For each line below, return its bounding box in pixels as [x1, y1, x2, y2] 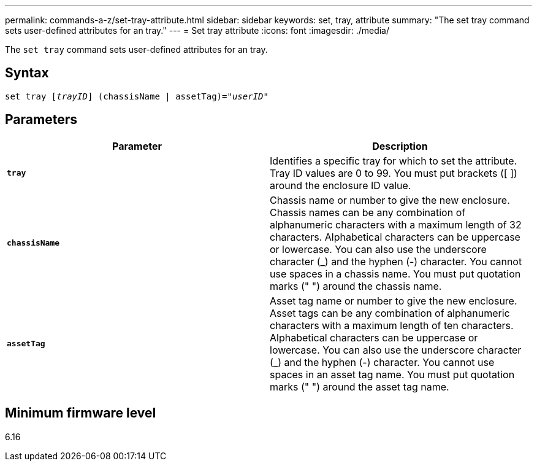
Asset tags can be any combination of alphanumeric [270, 306, 510, 319]
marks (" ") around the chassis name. [270, 279, 442, 292]
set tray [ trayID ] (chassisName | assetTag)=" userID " [5, 91, 268, 101]
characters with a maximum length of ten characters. [270, 319, 514, 332]
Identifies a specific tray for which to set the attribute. [270, 154, 517, 167]
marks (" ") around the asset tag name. [270, 380, 449, 393]
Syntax [5, 65, 49, 81]
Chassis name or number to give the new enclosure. [270, 193, 510, 206]
